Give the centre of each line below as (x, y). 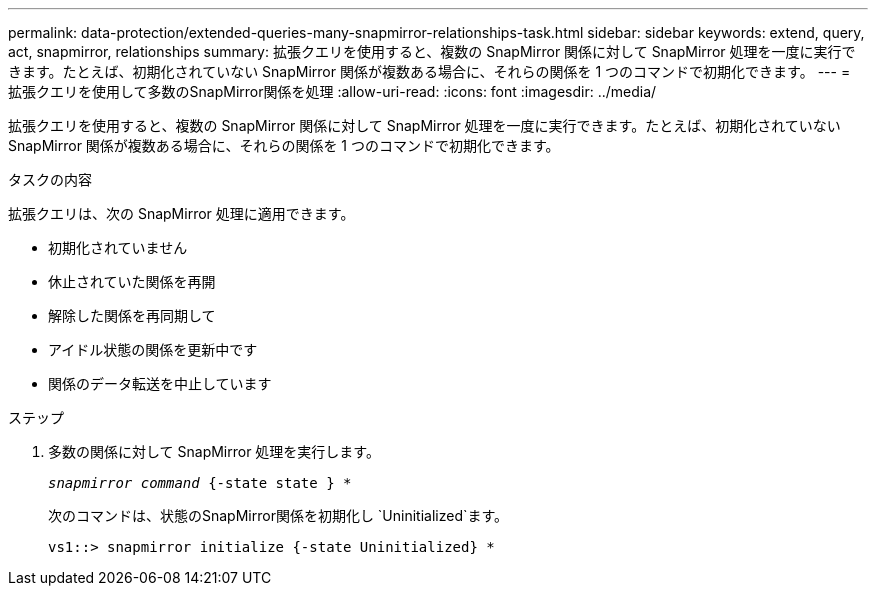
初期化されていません (118, 247)
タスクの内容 (50, 179)
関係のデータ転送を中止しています (160, 383)
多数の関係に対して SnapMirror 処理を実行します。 (214, 451)
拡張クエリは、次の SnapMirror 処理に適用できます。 (181, 213)
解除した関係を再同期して (132, 315)
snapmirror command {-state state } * (200, 483)
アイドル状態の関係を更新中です (153, 349)
